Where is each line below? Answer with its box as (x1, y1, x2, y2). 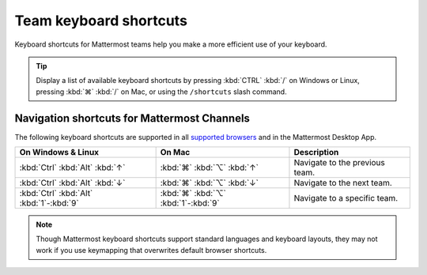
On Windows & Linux (19, 147, 99, 158)
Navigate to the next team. (293, 178, 393, 189)
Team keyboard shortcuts (14, 12, 187, 29)
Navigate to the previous (293, 157, 385, 168)
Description (293, 147, 339, 158)
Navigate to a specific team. (293, 193, 399, 204)
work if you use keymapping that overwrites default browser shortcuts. (36, 245, 267, 254)
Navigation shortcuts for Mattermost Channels (14, 111, 251, 125)
